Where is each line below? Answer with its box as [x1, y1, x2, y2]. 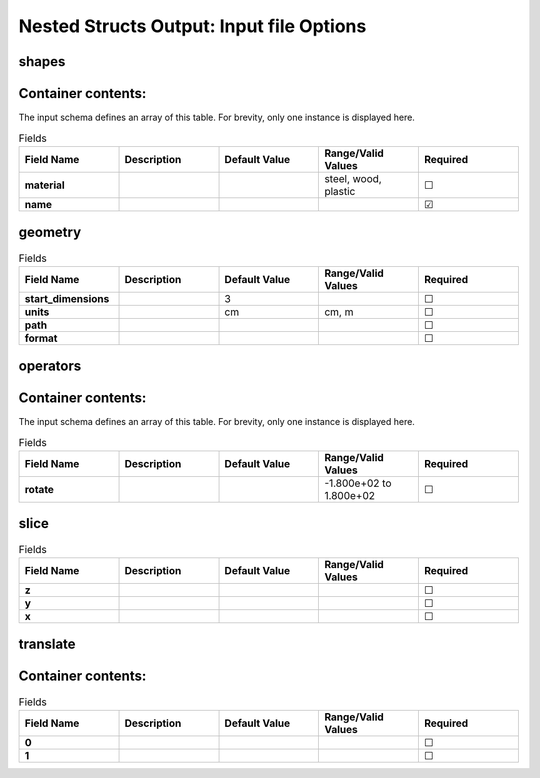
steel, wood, [324, 171, 382, 185]
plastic [324, 184, 356, 198]
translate [18, 636, 76, 653]
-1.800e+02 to [324, 476, 392, 490]
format [24, 331, 58, 345]
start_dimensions [24, 291, 110, 305]
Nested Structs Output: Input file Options [18, 15, 367, 37]
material [24, 178, 65, 192]
